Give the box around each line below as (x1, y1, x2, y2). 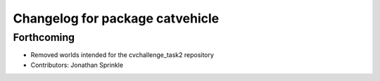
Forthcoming (13, 31, 75, 44)
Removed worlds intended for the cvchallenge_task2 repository (30, 51, 215, 59)
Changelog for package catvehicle (13, 11, 220, 26)
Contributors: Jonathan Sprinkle (30, 61, 123, 69)
